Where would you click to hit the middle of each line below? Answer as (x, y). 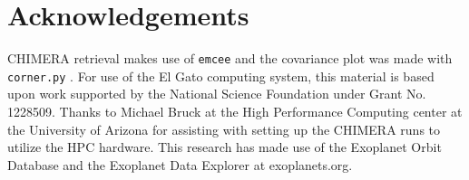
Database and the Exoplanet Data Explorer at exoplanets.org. (180, 164)
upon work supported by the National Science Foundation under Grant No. (217, 94)
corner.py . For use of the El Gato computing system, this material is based (221, 76)
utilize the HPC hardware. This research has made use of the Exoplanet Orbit (225, 147)
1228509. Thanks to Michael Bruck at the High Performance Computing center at (235, 112)
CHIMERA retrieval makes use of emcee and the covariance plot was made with (230, 58)
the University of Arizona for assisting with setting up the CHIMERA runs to (224, 129)
